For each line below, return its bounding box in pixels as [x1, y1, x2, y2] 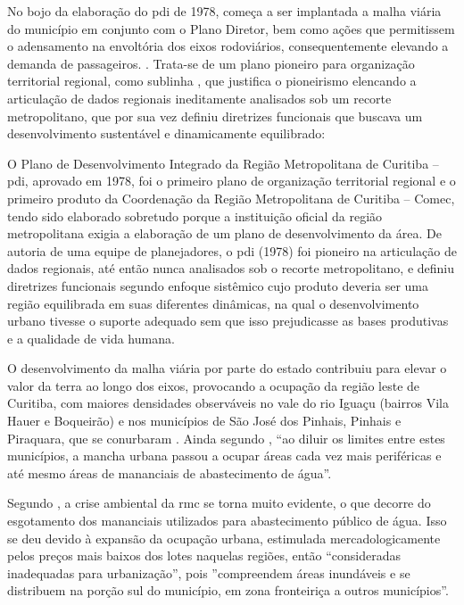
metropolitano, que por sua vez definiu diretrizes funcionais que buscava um [7, 106, 423, 125]
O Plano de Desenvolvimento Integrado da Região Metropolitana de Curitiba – [7, 153, 439, 172]
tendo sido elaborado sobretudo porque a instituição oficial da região [7, 206, 383, 225]
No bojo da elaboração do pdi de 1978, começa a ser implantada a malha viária [7, 2, 442, 20]
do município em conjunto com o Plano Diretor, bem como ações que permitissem [7, 19, 455, 37]
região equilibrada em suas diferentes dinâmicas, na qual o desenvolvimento [7, 294, 419, 312]
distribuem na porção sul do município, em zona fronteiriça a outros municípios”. [7, 581, 449, 600]
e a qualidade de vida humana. [7, 328, 175, 347]
